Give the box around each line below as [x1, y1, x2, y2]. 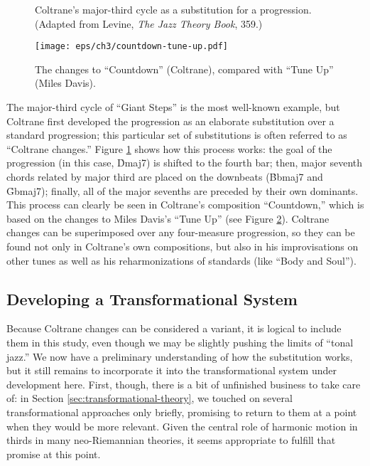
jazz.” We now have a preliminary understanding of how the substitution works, [6, 349, 353, 364]
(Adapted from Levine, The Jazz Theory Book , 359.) [35, 16, 263, 31]
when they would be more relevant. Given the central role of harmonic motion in [6, 418, 358, 433]
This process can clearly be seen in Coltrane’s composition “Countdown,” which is [6, 197, 364, 212]
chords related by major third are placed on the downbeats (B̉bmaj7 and [6, 169, 323, 184]
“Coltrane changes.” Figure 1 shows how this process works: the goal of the [6, 141, 332, 156]
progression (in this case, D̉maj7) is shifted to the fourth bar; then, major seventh [6, 155, 363, 170]
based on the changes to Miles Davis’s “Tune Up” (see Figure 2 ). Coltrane [6, 211, 330, 226]
